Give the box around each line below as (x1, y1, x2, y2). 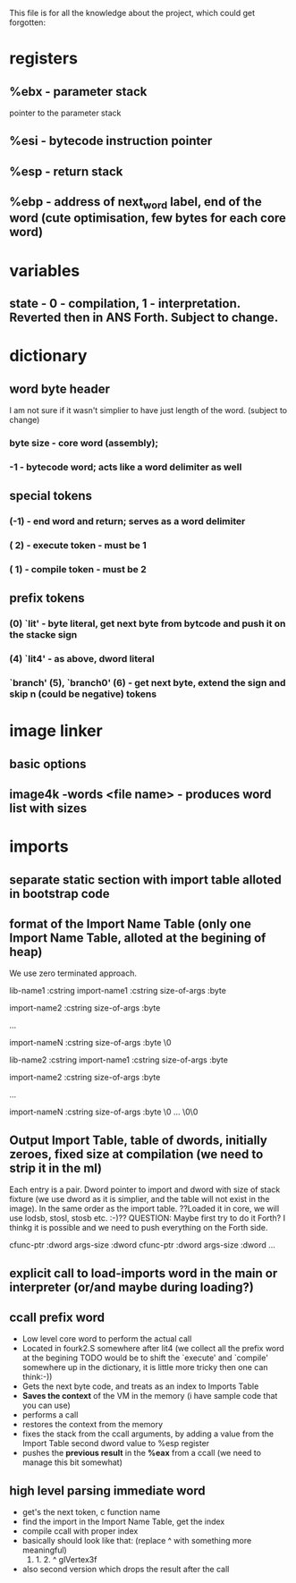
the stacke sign (9, 629, 78, 641)
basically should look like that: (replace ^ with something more (21, 1536, 252, 1546)
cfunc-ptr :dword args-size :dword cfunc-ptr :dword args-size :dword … (9, 1240, 275, 1250)
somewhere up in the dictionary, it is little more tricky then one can (21, 1362, 268, 1373)
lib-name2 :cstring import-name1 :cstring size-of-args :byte (9, 1054, 228, 1065)
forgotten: (9, 17, 47, 28)
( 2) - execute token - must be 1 (9, 539, 147, 552)
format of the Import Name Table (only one (9, 917, 252, 932)
